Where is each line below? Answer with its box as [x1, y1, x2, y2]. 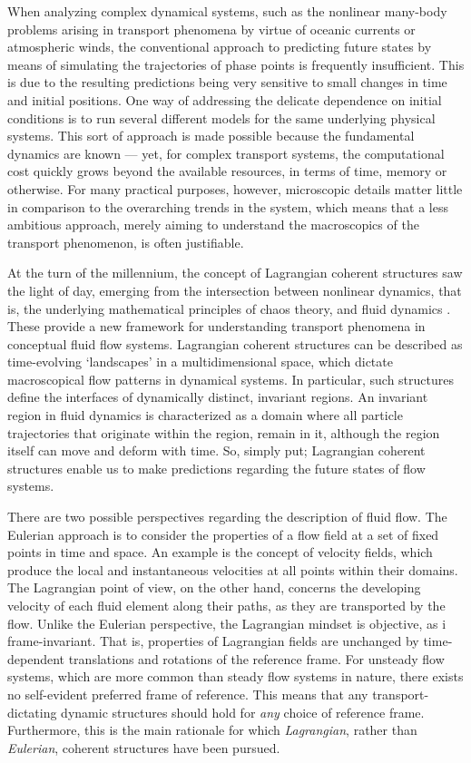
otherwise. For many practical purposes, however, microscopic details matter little [7, 179, 463, 198]
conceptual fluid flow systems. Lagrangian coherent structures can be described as [7, 334, 463, 353]
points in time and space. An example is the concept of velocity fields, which [7, 543, 433, 562]
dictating [7, 702, 57, 721]
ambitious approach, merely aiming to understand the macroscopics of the [7, 215, 419, 234]
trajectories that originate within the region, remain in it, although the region [7, 423, 440, 442]
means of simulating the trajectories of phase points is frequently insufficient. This [7, 54, 465, 73]
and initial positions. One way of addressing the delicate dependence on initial [7, 90, 442, 109]
